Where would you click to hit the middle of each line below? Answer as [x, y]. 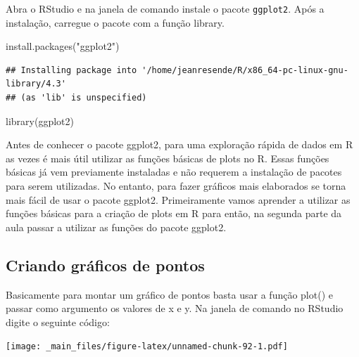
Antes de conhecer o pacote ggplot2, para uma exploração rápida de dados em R [179, 144]
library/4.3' [36, 84]
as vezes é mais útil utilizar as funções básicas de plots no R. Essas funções [168, 158]
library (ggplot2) [40, 121]
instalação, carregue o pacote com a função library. [115, 22]
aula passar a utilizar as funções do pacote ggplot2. [116, 227]
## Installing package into [71, 70]
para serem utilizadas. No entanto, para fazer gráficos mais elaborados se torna [176, 186]
